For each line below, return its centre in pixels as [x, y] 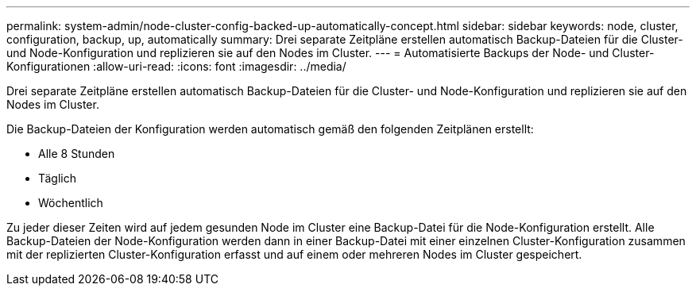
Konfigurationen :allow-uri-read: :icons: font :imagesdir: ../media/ [176, 66]
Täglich [57, 178]
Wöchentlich [71, 203]
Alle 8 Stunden [77, 154]
